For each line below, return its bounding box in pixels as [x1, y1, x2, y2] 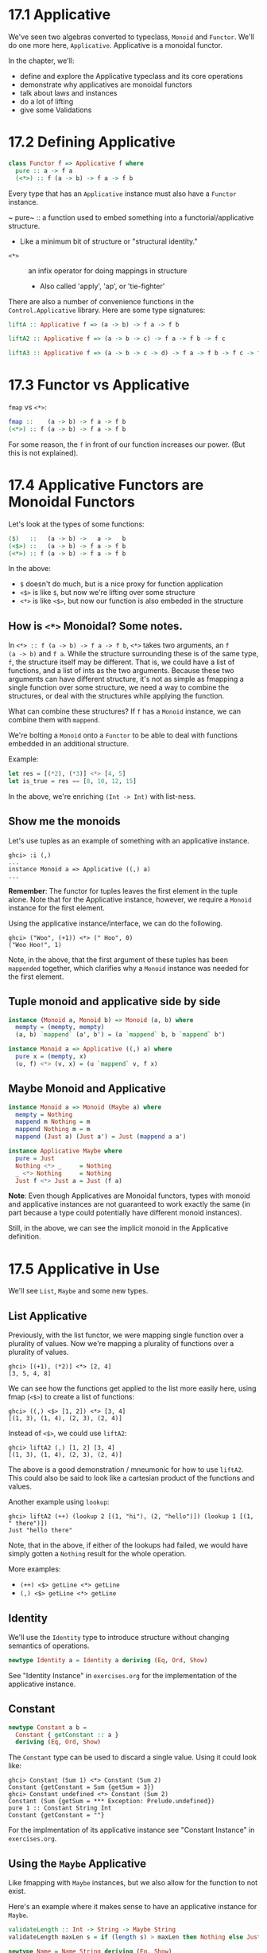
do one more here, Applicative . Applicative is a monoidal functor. [8, 40, 223, 49]
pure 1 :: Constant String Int [8, 1804, 112, 1813]
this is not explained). [8, 448, 79, 457]
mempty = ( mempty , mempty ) [15, 1023, 105, 1031]
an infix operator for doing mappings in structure [28, 265, 188, 276]
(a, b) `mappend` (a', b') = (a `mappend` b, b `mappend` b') [15, 1031, 226, 1039]
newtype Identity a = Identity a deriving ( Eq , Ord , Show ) [8, 1656, 208, 1664]
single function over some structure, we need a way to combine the [8, 683, 230, 692]
